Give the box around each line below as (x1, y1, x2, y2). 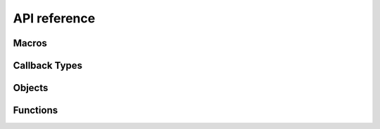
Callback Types (13, 60, 83, 72)
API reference (13, 11, 96, 26)
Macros (13, 37, 47, 49)
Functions (13, 104, 58, 116)
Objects (13, 82, 49, 94)
